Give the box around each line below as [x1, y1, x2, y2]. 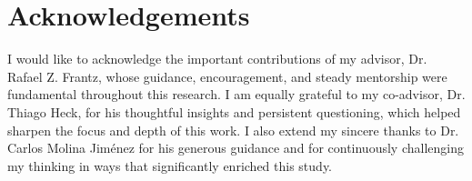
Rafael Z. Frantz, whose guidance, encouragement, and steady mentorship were [7, 66, 447, 85]
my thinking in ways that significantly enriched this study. [7, 156, 332, 175]
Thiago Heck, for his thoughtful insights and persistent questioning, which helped [7, 102, 461, 121]
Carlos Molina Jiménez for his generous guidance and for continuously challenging [7, 138, 464, 157]
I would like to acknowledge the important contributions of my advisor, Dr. [7, 49, 427, 68]
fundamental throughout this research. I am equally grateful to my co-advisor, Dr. [7, 85, 466, 104]
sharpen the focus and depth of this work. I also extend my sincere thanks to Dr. [7, 120, 459, 139]
